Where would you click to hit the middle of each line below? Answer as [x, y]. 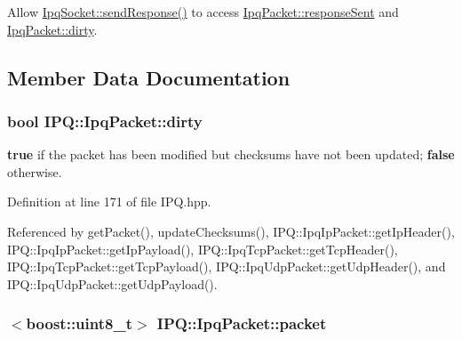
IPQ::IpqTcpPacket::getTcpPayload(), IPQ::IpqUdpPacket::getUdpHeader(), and [227, 266]
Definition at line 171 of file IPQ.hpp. [109, 202]
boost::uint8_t [79, 323]
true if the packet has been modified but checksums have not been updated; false [231, 154]
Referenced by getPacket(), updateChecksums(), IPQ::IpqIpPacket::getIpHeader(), [231, 231]
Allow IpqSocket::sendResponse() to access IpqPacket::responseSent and [203, 12]
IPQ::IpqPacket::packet [242, 323]
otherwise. [35, 171]
